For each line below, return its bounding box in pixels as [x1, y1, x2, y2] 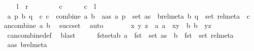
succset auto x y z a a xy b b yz [59, 20, 212, 30]
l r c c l [16, 1, 96, 11]
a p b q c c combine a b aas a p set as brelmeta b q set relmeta [7, 10, 240, 21]
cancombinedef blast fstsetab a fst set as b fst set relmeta [7, 29, 234, 40]
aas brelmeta [7, 39, 47, 50]
